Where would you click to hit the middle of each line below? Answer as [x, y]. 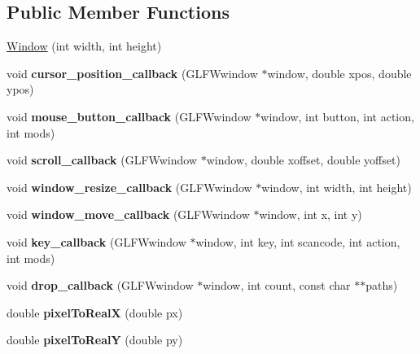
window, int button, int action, [337, 116]
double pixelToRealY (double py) [95, 340]
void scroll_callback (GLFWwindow [102, 160]
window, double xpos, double [339, 73]
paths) [382, 285]
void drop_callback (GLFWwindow [100, 285]
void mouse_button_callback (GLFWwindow [129, 116]
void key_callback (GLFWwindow [96, 241]
